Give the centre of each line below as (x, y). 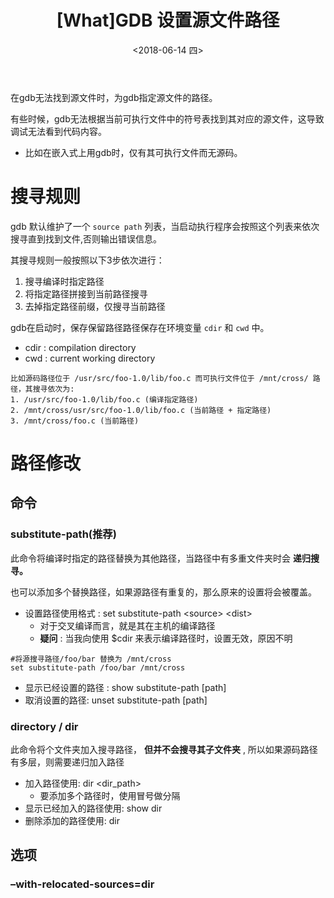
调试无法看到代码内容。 (58, 131)
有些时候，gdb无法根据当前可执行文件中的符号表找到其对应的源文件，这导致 (167, 118)
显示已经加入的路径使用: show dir (93, 808)
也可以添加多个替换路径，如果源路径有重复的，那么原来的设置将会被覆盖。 (163, 592)
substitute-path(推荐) (63, 534)
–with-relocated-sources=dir (82, 884)
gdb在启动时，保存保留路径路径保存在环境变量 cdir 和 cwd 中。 (140, 327)
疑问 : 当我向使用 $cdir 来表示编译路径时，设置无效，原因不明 (166, 638)
